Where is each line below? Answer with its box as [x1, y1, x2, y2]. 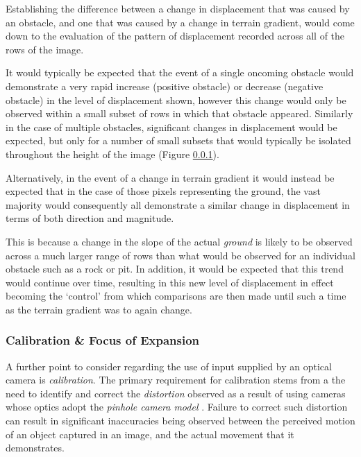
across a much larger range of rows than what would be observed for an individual [6, 248, 355, 262]
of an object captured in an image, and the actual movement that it [6, 426, 294, 441]
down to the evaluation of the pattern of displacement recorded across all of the [6, 28, 345, 43]
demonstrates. [6, 440, 65, 455]
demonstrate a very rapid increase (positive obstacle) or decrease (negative [6, 78, 324, 93]
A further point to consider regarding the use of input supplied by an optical [6, 359, 332, 373]
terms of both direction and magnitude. [6, 211, 174, 225]
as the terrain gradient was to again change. [6, 302, 192, 316]
